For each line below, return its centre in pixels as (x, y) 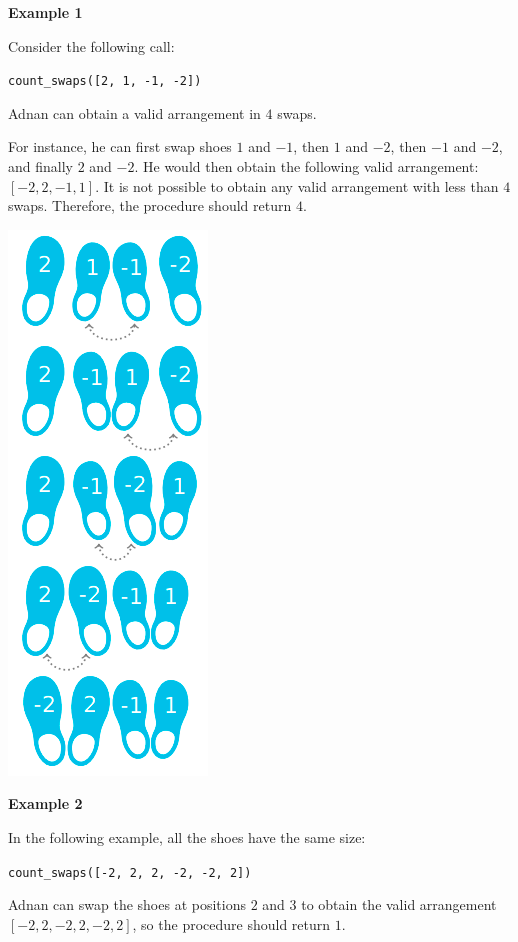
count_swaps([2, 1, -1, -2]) (105, 81)
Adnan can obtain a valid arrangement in (134, 112)
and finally (40, 166)
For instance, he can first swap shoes (120, 146)
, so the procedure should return (231, 923)
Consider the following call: (91, 45)
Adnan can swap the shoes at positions (127, 904)
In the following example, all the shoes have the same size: (187, 837)
